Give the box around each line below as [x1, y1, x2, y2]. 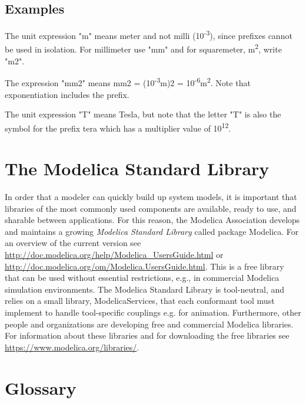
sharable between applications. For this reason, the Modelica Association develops [5, 214, 300, 226]
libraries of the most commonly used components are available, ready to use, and [5, 202, 297, 214]
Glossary [5, 375, 76, 399]
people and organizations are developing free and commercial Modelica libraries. [5, 317, 294, 330]
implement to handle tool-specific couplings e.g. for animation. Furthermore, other [5, 306, 301, 319]
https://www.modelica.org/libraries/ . [5, 340, 139, 353]
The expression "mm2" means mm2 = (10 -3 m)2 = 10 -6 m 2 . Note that [5, 75, 251, 89]
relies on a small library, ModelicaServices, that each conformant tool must [5, 294, 275, 307]
